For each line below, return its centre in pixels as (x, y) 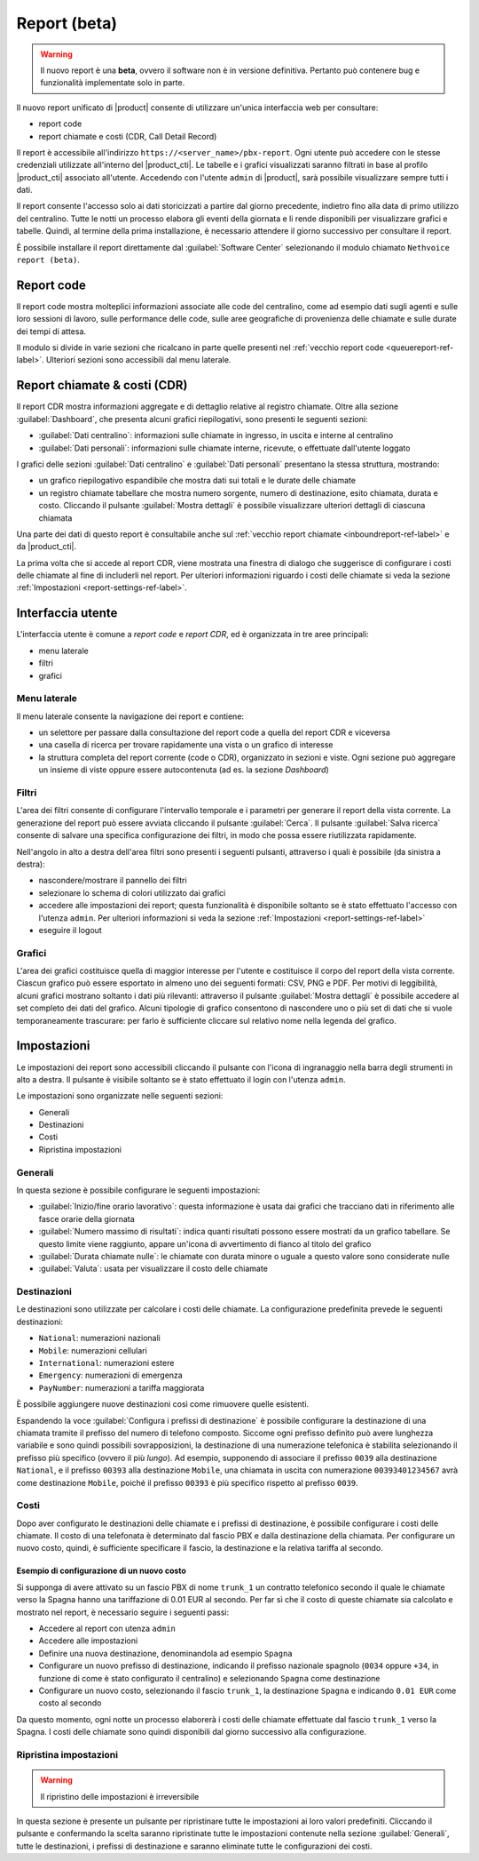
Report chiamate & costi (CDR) (102, 385)
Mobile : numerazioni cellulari (93, 1350)
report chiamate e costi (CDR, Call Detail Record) (128, 136)
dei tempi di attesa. (51, 331)
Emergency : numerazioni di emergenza (111, 1375)
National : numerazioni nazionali (100, 1338)
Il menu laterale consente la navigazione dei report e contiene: (130, 716)
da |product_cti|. (47, 547)
